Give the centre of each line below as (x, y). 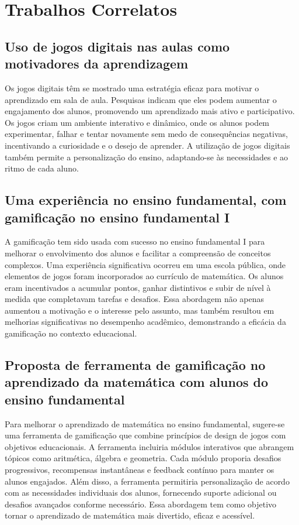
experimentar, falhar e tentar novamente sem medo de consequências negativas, (146, 134)
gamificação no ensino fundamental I (117, 217)
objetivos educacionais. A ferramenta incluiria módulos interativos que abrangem (149, 446)
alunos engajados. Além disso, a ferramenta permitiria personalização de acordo (147, 481)
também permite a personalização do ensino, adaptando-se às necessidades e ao (147, 157)
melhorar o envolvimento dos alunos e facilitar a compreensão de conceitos (138, 253)
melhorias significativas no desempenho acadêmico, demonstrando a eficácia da (145, 322)
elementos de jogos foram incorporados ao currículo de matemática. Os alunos (144, 276)
